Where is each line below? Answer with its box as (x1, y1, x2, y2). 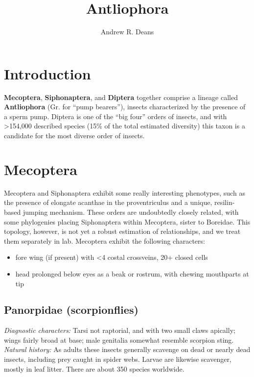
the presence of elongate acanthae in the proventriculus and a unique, (4, 197, 212, 207)
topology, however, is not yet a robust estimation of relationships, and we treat (4, 226, 241, 236)
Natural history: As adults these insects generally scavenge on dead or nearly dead (4, 344, 251, 354)
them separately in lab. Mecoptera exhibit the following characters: (4, 235, 205, 246)
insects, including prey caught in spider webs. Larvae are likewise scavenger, (4, 354, 231, 364)
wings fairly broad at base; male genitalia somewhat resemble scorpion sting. (4, 334, 234, 345)
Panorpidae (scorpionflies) (4, 302, 139, 317)
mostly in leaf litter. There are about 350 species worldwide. (4, 363, 185, 374)
